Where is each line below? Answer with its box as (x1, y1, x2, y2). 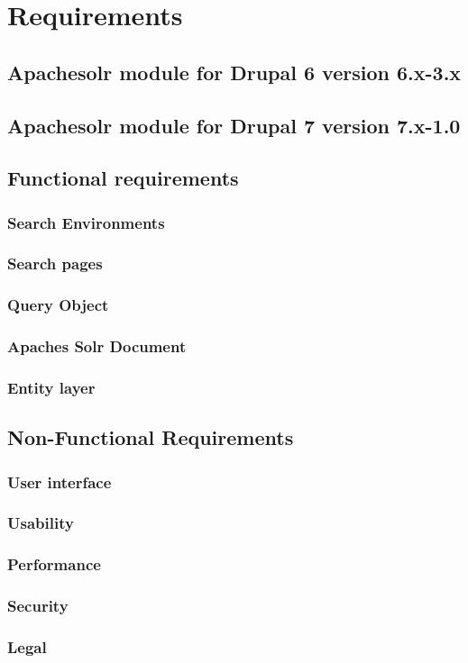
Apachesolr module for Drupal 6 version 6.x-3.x (7, 58, 462, 86)
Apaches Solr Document (7, 335, 187, 358)
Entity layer (7, 377, 96, 399)
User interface (7, 470, 112, 493)
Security (7, 595, 69, 617)
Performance (7, 553, 101, 576)
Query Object (7, 294, 109, 316)
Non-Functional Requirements (7, 423, 294, 451)
